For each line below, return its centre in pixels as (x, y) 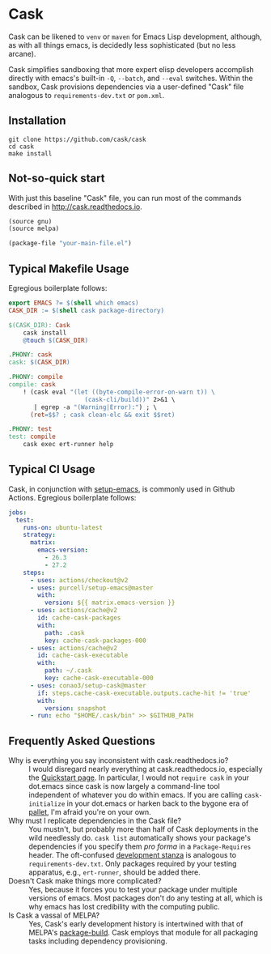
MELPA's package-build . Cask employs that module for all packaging (144, 933)
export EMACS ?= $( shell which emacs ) (74, 303)
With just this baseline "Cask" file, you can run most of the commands (125, 198)
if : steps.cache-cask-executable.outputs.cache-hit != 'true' (144, 693)
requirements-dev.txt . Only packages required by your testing (133, 864)
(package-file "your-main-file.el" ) (70, 244)
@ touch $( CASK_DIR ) (56, 340)
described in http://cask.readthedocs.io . (76, 207)
